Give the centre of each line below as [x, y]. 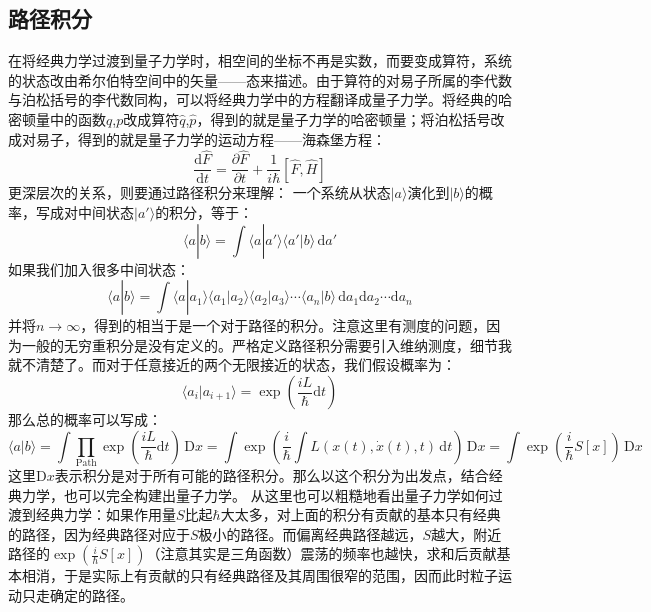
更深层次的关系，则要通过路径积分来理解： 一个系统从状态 [199, 192]
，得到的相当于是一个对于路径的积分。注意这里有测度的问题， [283, 325]
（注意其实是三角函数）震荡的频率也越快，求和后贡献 [321, 553]
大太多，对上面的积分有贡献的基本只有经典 [360, 514]
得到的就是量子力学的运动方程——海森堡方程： [231, 138]
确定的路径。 [91, 594]
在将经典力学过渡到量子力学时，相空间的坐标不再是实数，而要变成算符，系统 [260, 60]
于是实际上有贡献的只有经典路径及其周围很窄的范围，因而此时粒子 [280, 575]
